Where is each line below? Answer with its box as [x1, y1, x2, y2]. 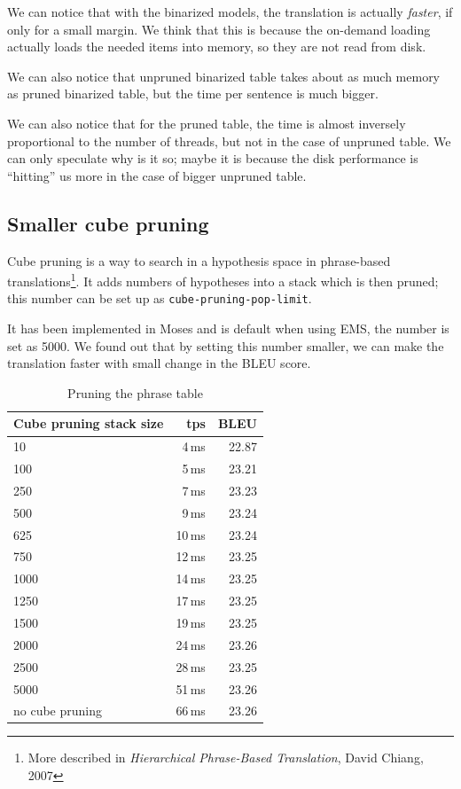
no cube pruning [13, 701, 103, 720]
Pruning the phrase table [67, 383, 203, 402]
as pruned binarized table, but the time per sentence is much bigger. [7, 84, 379, 103]
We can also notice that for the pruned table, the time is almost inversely [7, 113, 406, 132]
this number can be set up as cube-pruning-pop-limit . [7, 289, 312, 308]
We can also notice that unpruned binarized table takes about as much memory [7, 66, 441, 85]
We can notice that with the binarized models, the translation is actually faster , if [7, 3, 453, 20]
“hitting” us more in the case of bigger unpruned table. [7, 166, 307, 184]
